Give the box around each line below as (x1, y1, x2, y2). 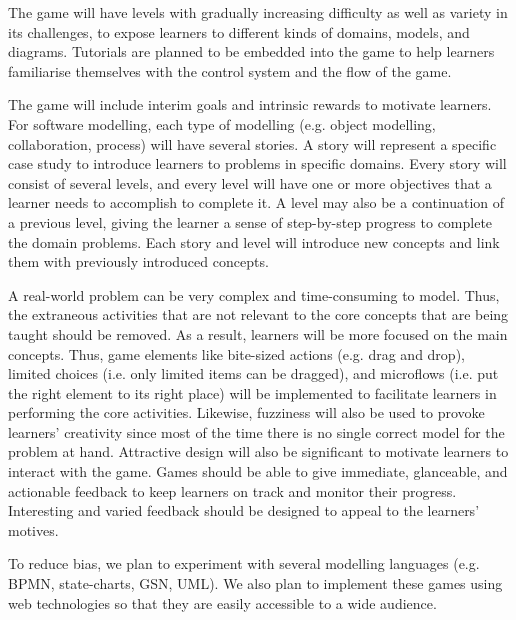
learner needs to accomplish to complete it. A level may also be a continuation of (8, 192, 505, 213)
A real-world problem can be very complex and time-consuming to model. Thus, (8, 284, 500, 305)
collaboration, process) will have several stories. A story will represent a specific (8, 133, 497, 154)
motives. (8, 519, 59, 540)
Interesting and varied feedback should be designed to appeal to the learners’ (8, 500, 480, 521)
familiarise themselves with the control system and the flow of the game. (8, 60, 452, 81)
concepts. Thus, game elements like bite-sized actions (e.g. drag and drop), (8, 343, 465, 364)
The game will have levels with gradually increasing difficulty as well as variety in (8, 2, 508, 22)
